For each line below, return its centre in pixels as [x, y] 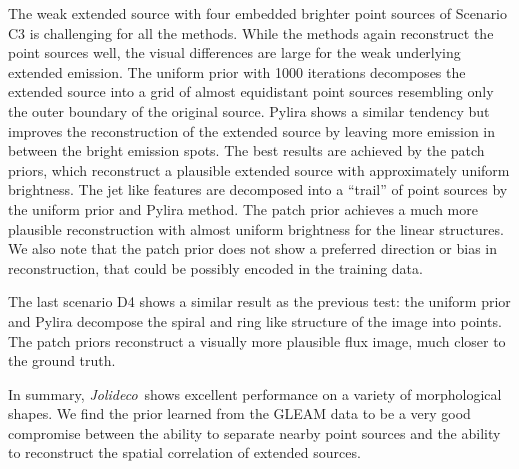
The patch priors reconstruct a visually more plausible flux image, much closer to [257, 340]
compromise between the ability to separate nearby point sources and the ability [254, 432]
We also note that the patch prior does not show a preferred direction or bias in [253, 248]
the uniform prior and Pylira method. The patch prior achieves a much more [243, 208]
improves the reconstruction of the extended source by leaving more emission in [252, 130]
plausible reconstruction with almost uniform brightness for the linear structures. [256, 228]
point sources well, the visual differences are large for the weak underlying [234, 52]
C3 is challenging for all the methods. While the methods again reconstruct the [251, 32]
